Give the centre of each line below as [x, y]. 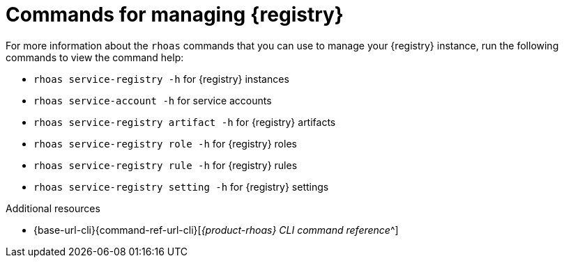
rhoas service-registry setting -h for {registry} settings [181, 186]
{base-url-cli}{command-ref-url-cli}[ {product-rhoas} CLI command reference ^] [216, 230]
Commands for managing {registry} [175, 15]
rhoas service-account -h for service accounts [153, 100]
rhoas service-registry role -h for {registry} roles [165, 143]
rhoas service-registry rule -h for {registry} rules [166, 165]
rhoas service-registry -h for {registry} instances [161, 79]
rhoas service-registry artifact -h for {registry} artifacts [185, 122]
